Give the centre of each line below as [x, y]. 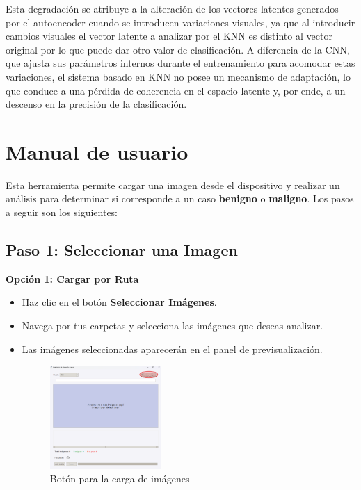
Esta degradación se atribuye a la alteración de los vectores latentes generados [172, 8]
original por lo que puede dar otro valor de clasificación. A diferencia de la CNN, [178, 49]
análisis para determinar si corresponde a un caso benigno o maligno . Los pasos [180, 198]
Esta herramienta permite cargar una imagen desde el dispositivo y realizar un [173, 185]
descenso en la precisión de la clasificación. [96, 104]
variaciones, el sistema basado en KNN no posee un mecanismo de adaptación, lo [178, 76]
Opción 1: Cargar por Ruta [72, 278]
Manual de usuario [97, 151]
